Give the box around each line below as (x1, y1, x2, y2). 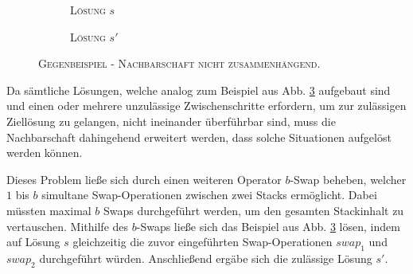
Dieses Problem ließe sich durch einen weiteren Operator (6, 170, 282, 187)
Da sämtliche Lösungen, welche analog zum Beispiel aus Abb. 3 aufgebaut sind (6, 81, 391, 98)
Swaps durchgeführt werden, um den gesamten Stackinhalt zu (103, 202, 404, 218)
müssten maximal (6, 202, 92, 218)
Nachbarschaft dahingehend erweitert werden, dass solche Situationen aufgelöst (6, 128, 392, 145)
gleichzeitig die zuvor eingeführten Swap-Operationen (72, 233, 333, 250)
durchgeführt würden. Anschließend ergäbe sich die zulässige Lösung (39, 249, 372, 266)
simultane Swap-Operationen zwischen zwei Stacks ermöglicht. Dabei (41, 186, 377, 203)
